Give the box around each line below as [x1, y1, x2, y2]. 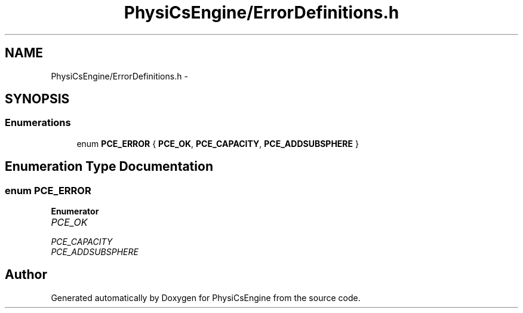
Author [5, 267, 47, 283]
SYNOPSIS [5, 91, 70, 107]
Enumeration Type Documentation [5, 159, 213, 174]
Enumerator [51, 206, 99, 217]
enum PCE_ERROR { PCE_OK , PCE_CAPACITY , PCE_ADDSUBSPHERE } [76, 138, 359, 149]
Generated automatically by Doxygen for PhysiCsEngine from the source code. [51, 292, 361, 303]
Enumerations [5, 116, 71, 129]
